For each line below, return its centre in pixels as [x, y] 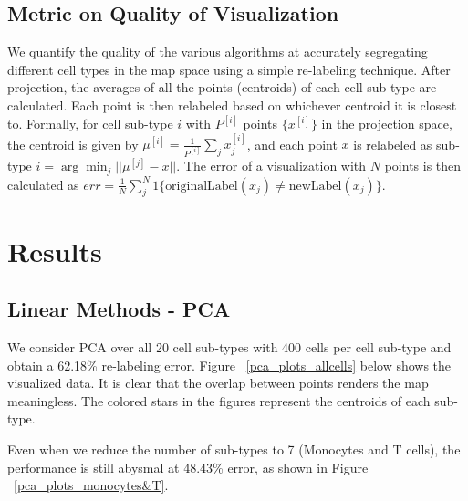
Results [55, 250]
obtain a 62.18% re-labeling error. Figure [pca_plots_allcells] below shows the [229, 365]
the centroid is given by [73, 144]
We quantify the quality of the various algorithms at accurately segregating [218, 52]
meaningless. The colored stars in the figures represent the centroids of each [219, 400]
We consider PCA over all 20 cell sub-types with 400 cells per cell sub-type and [229, 347]
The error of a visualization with [275, 166]
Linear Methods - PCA [119, 309]
